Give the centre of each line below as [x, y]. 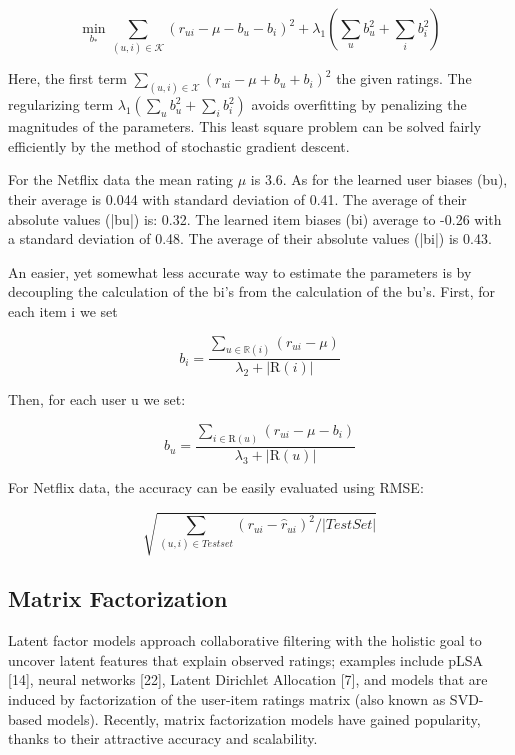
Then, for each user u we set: [97, 399]
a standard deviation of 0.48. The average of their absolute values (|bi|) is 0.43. [250, 238]
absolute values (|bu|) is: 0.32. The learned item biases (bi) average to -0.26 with [255, 218]
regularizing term [61, 104]
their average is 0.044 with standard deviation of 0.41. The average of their [237, 198]
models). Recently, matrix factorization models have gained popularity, [263, 718]
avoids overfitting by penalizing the [359, 104]
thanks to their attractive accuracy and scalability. [163, 738]
